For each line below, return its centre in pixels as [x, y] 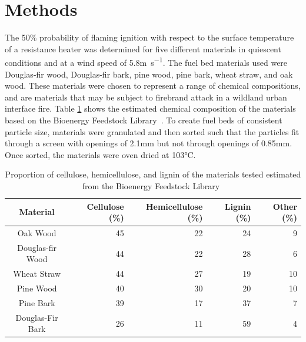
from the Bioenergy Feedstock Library [151, 185]
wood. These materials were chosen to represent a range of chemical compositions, [153, 85]
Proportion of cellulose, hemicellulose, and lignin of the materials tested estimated [153, 174]
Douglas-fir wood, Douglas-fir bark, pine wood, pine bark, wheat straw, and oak [149, 74]
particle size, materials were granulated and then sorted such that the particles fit [152, 131]
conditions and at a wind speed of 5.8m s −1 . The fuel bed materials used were [146, 61]
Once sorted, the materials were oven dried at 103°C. [100, 154]
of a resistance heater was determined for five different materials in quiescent [143, 48]
